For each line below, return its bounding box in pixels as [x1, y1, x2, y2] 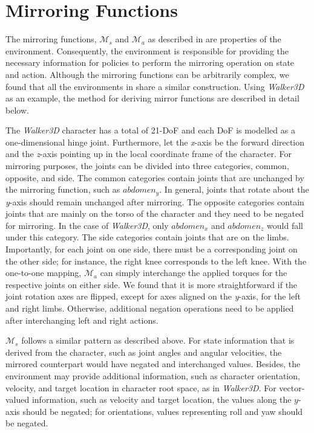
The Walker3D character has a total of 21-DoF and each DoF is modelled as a [5, 124, 295, 136]
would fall [267, 219, 304, 231]
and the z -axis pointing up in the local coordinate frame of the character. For [5, 147, 292, 160]
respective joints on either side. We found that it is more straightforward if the [5, 278, 298, 290]
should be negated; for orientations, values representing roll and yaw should [22, 405, 303, 417]
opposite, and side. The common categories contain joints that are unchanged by [5, 171, 304, 184]
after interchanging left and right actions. [5, 313, 159, 326]
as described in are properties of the [148, 33, 281, 45]
